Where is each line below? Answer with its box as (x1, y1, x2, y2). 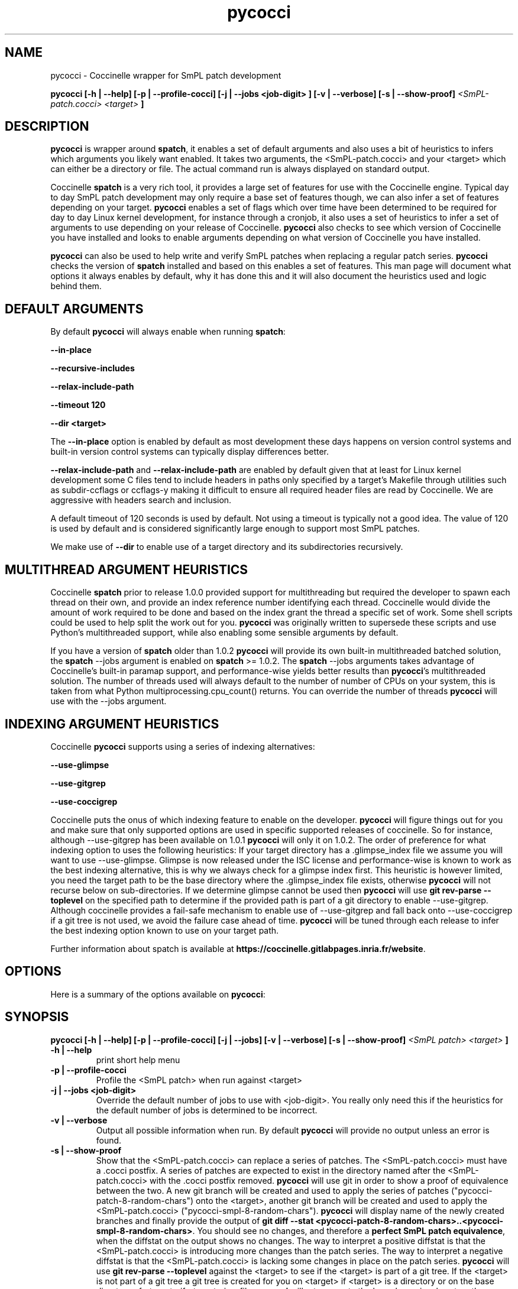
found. (96, 1135, 122, 1145)
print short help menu (96, 1054, 180, 1065)
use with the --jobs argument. (50, 696, 167, 707)
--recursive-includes (50, 363, 135, 374)
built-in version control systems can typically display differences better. (50, 446, 329, 457)
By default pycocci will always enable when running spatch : (50, 326, 286, 337)
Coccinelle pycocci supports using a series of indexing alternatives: (50, 741, 315, 752)
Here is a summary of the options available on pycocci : (50, 989, 266, 999)
